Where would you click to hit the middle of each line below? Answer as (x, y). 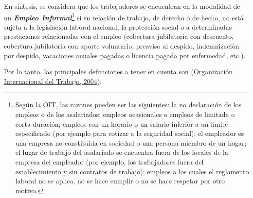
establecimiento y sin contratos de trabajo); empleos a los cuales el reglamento (132, 171)
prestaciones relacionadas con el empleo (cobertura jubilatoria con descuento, (119, 36)
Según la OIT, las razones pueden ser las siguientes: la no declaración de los (128, 105)
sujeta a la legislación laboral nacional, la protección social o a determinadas (118, 26)
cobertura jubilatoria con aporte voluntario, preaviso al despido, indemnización (122, 46)
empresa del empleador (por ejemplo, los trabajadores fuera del (109, 161)
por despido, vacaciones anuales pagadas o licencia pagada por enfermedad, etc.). (125, 55)
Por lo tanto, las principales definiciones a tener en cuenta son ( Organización (118, 72)
